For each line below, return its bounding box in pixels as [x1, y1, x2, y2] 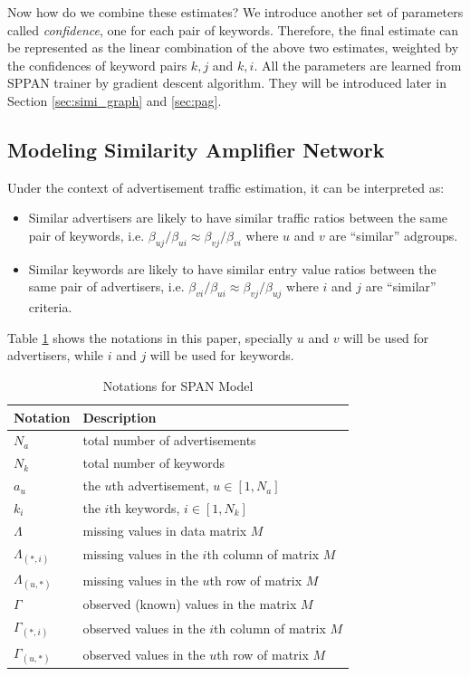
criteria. [28, 298, 72, 317]
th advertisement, [111, 476, 209, 495]
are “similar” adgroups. [329, 225, 458, 244]
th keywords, [109, 498, 180, 517]
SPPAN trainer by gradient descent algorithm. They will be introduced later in [7, 73, 446, 92]
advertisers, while [7, 346, 104, 365]
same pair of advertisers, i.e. [28, 277, 185, 296]
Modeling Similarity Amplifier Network [7, 135, 385, 163]
